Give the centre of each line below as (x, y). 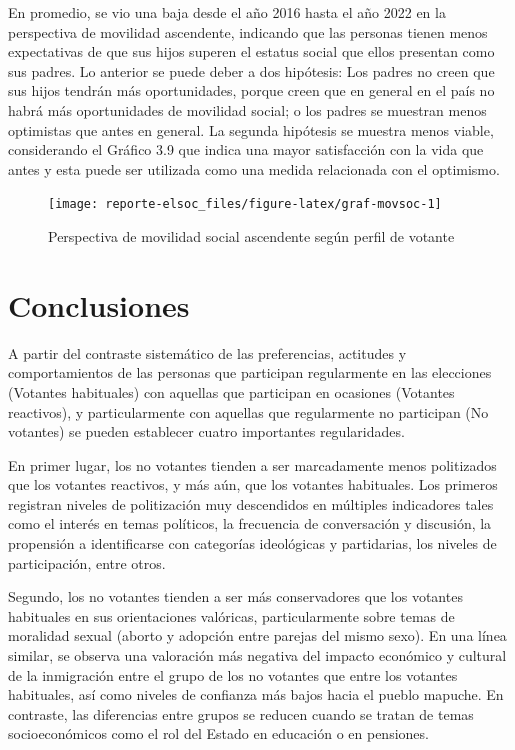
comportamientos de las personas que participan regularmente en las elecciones (250, 372)
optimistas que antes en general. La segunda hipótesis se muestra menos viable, (251, 129)
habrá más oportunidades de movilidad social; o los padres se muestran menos (247, 109)
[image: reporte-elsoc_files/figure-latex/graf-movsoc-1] (245, 204)
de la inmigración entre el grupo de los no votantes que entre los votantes (233, 674)
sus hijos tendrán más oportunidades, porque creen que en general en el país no (251, 90)
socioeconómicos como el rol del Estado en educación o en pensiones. (218, 733)
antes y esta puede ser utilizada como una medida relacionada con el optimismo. (254, 168)
